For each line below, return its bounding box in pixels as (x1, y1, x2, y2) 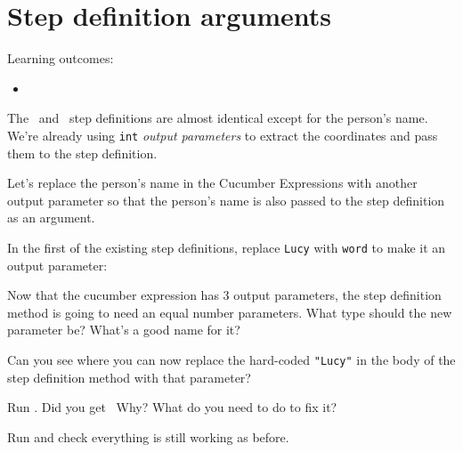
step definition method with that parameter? (7, 367, 251, 386)
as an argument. (7, 208, 95, 227)
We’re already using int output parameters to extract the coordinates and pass (7, 125, 438, 144)
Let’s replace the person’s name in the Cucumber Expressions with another (7, 174, 418, 192)
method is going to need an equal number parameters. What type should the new (7, 303, 452, 321)
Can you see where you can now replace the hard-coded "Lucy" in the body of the (7, 350, 456, 368)
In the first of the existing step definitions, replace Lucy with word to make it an (7, 238, 446, 256)
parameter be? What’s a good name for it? (7, 320, 240, 339)
